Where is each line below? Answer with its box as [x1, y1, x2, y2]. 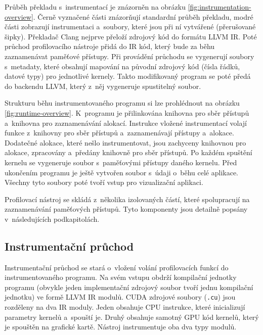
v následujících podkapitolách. [5, 213, 100, 224]
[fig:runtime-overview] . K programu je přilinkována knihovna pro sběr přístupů [5, 107, 249, 118]
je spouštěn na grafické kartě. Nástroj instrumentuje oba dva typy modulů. [5, 321, 237, 332]
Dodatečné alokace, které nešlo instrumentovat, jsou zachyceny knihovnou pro [5, 137, 246, 148]
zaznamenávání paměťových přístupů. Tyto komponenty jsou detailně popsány [5, 204, 248, 214]
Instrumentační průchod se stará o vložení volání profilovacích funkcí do [5, 262, 229, 272]
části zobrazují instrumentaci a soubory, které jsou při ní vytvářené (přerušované [5, 21, 256, 32]
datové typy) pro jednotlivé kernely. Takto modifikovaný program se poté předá [5, 71, 251, 81]
